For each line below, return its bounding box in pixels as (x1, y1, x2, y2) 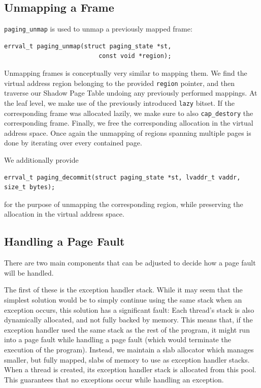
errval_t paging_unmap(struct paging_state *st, (4, 42, 172, 50)
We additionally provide (4, 154, 79, 165)
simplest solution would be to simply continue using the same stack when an (4, 294, 242, 305)
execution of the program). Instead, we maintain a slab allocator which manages (4, 344, 254, 354)
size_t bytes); (4, 184, 55, 191)
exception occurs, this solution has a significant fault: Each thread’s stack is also (4, 304, 254, 315)
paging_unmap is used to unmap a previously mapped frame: (4, 23, 192, 34)
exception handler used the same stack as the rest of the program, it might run (4, 324, 250, 335)
